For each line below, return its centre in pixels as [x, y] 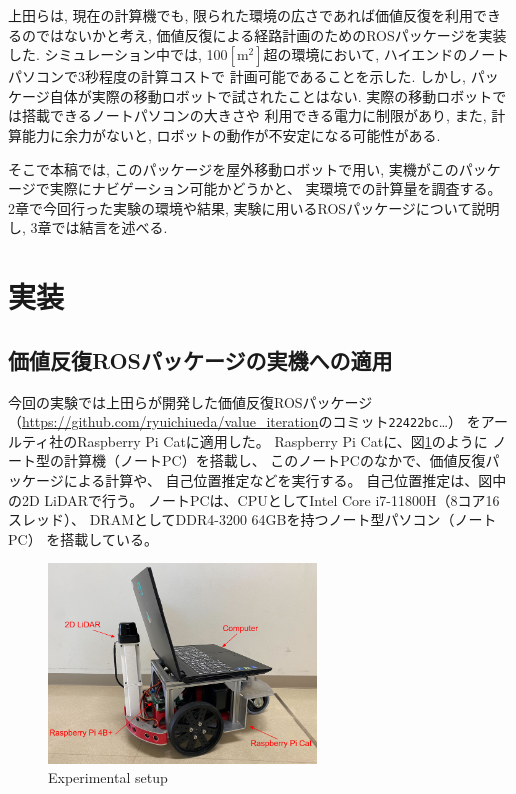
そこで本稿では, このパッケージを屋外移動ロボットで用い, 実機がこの [233, 168]
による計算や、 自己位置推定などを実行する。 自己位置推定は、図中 [285, 479]
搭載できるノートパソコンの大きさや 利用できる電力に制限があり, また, [254, 115]
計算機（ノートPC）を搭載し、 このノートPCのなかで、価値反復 [274, 460]
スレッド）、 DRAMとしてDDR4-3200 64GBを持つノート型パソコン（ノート [252, 519]
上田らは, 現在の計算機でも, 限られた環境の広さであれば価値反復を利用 [240, 15]
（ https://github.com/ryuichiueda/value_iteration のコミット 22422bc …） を [244, 421]
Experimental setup [108, 777]
